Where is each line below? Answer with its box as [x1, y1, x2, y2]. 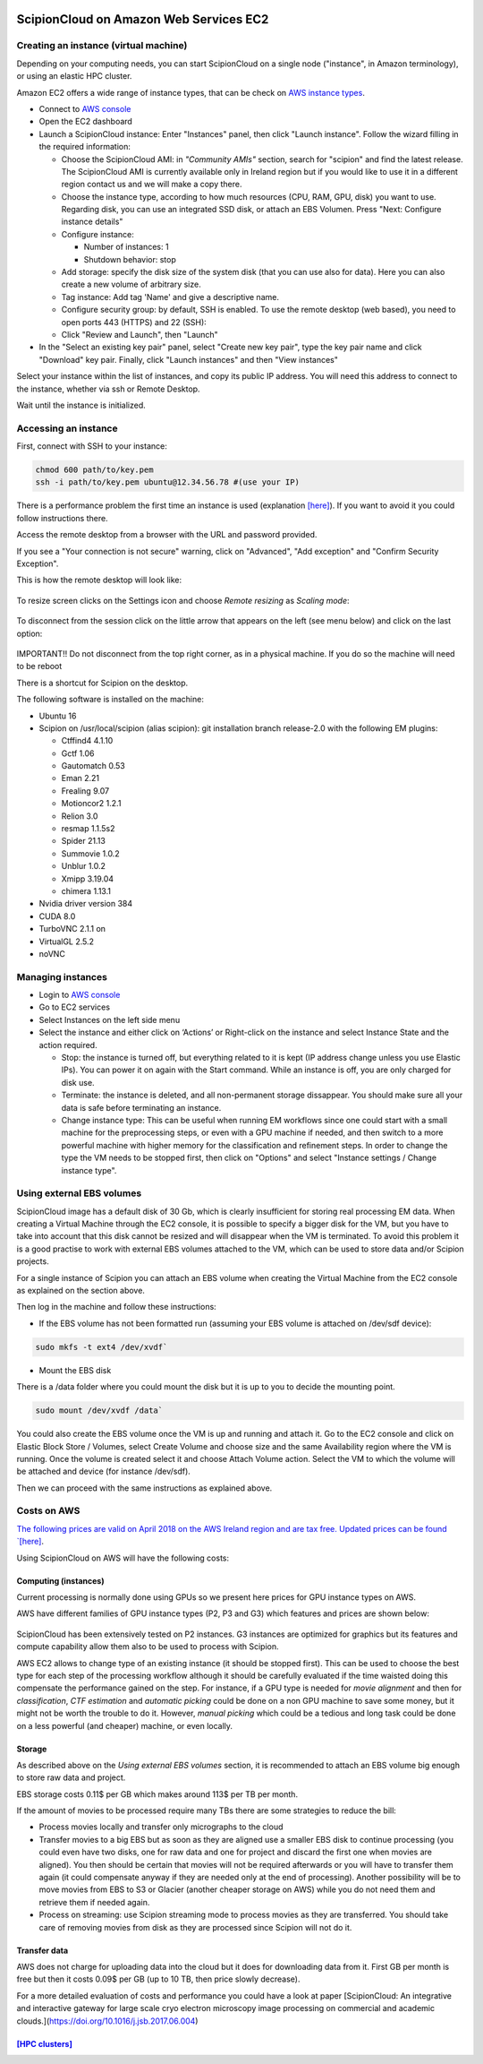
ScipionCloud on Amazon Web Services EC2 [16, 12, 269, 27]
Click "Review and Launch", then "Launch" [61, 329, 218, 340]
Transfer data [16, 1945, 69, 1956]
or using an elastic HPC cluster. [16, 71, 132, 82]
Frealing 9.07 [61, 785, 110, 796]
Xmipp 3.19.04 [61, 873, 114, 884]
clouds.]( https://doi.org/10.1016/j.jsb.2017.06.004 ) [16, 2016, 199, 2026]
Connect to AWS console [38, 103, 131, 114]
